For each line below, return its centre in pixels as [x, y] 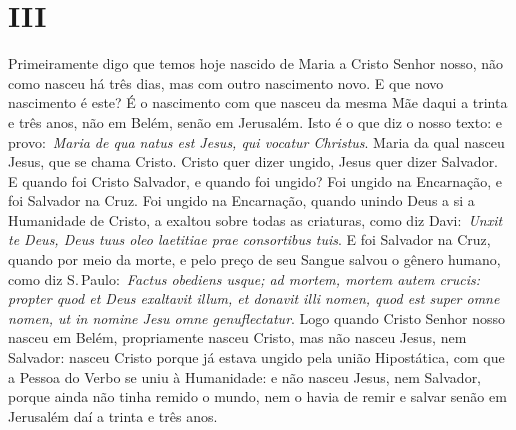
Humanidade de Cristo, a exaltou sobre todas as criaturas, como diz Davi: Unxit [255, 219]
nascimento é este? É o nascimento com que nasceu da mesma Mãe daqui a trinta [258, 102]
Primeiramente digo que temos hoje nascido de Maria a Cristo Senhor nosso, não [256, 63]
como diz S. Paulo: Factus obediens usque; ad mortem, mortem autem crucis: [244, 278]
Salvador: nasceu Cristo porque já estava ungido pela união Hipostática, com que [256, 357]
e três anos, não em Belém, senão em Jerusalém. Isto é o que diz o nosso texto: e [255, 121]
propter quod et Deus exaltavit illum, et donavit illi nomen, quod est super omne [254, 298]
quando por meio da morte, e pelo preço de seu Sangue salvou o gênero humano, [254, 259]
